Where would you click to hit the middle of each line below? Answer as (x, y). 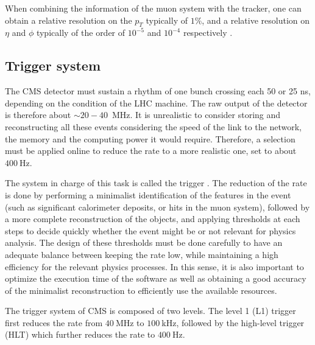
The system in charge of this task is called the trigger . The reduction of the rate (156, 183)
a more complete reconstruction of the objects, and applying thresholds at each (153, 219)
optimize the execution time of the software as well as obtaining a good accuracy (156, 278)
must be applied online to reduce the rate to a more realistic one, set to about (151, 151)
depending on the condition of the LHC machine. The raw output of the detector (156, 103)
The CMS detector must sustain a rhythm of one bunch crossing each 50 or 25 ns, (158, 91)
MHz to (130, 322)
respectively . (208, 33)
